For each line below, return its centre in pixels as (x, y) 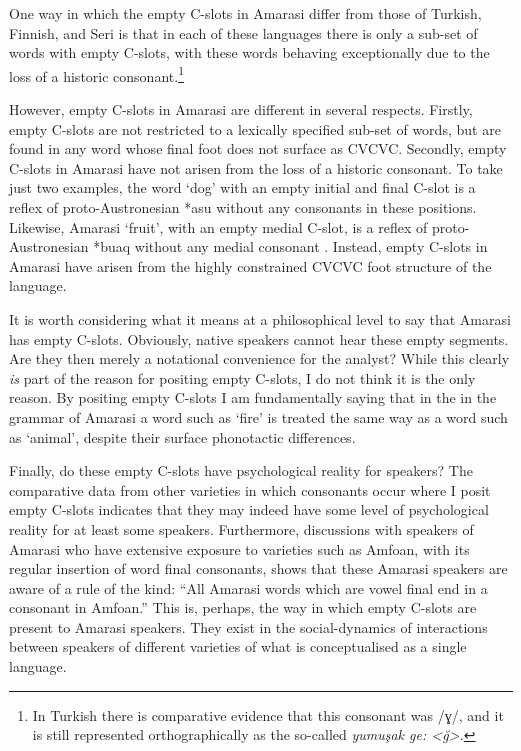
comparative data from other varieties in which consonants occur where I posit (250, 489)
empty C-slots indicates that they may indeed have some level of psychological (249, 509)
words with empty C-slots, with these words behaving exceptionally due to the (249, 52)
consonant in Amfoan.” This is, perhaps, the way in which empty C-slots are (243, 607)
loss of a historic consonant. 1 (96, 74)
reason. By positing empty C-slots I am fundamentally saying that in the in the (253, 397)
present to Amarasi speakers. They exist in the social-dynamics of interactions (248, 626)
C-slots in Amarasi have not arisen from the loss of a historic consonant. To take (256, 167)
